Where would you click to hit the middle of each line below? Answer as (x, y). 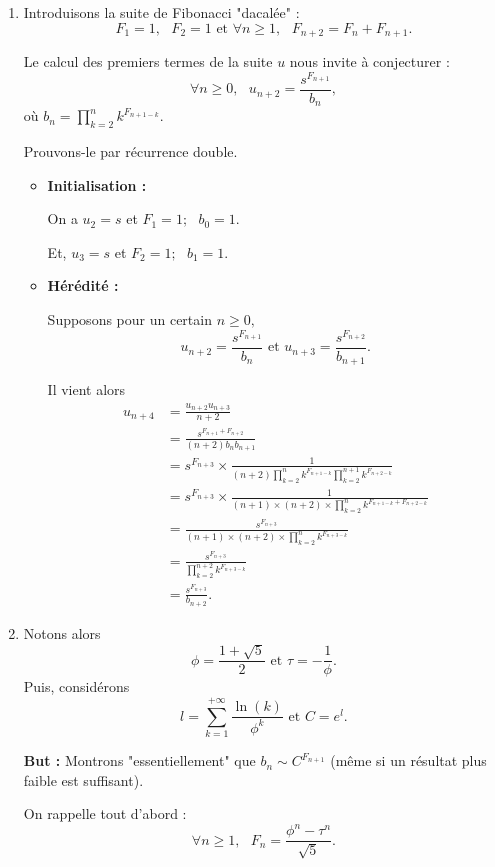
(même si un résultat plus (408, 760)
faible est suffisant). (83, 779)
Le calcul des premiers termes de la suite (148, 61)
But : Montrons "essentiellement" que (139, 760)
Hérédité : (83, 285)
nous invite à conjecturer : (369, 61)
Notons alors (62, 632)
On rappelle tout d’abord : (105, 813)
